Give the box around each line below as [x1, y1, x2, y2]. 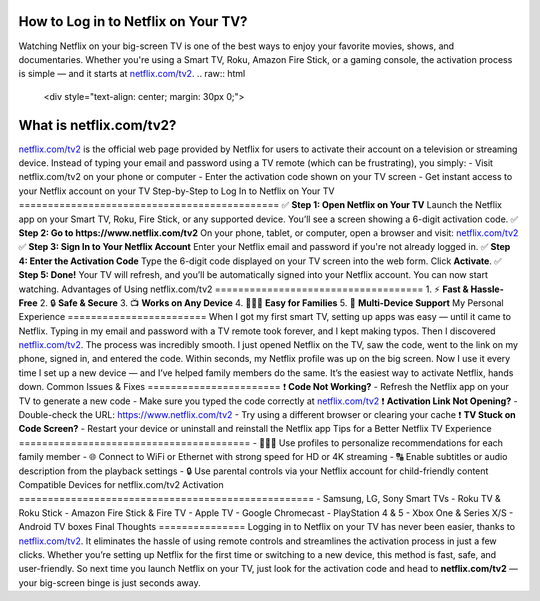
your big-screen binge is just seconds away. [18, 576, 202, 589]
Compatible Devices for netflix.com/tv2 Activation [18, 478, 224, 490]
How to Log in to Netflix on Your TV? [18, 13, 248, 30]
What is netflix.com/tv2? [18, 116, 177, 134]
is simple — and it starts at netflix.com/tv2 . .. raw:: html [18, 68, 246, 80]
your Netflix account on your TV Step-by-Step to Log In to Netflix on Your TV [18, 185, 335, 197]
